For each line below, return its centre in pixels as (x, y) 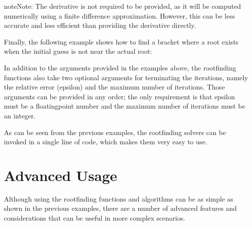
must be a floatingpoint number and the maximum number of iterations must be (125, 106)
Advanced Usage (61, 175)
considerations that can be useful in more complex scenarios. (95, 218)
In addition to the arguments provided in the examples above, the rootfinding (120, 67)
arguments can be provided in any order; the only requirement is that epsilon (119, 96)
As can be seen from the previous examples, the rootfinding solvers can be (115, 132)
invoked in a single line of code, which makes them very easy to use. (106, 142)
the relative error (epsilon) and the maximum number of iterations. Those (115, 87)
